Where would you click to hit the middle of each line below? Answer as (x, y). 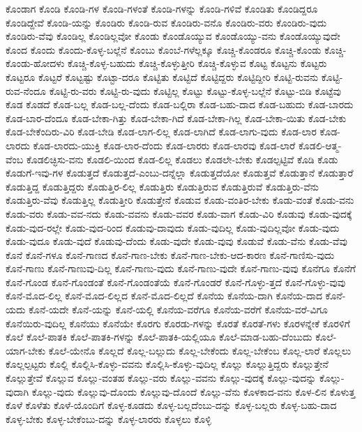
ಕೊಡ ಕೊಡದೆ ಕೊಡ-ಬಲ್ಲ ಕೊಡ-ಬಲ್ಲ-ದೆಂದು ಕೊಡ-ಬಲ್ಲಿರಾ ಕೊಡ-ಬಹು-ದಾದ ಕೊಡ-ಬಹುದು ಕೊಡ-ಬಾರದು (180, 104)
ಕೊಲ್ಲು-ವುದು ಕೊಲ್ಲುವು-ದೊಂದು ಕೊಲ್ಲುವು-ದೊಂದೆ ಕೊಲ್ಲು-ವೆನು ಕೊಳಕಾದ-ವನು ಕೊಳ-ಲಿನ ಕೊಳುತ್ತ (194, 391)
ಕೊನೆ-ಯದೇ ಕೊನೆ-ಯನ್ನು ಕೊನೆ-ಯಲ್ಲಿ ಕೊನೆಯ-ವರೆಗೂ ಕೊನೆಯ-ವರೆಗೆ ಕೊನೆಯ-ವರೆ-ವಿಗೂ (178, 310)
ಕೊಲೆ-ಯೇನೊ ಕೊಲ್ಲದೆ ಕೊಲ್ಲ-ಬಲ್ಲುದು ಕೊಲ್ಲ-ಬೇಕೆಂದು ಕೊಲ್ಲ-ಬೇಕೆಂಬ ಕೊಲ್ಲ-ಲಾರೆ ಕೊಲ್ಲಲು (200, 350)
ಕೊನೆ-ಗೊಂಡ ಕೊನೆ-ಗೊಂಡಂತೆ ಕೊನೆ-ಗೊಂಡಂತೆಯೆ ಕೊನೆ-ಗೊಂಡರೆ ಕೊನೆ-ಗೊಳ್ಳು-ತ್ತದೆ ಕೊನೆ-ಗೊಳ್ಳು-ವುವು (176, 282)
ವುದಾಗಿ (17, 391)
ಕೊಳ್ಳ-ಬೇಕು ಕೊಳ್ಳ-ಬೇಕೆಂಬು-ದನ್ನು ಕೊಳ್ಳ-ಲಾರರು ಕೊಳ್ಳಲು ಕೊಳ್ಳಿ (108, 418)
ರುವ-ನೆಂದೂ (26, 90)
